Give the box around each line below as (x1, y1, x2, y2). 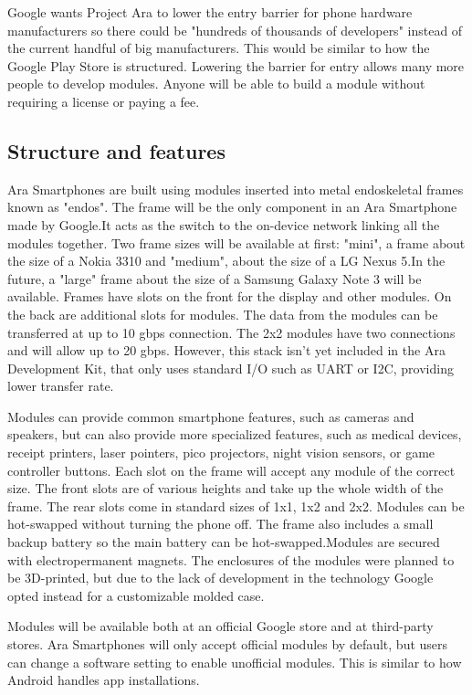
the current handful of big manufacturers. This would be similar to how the (7, 38, 430, 58)
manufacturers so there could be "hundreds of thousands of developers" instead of (7, 20, 463, 39)
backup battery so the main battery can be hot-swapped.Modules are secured (7, 532, 440, 552)
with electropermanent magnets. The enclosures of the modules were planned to (7, 550, 455, 569)
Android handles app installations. (7, 670, 200, 690)
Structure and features (7, 136, 226, 164)
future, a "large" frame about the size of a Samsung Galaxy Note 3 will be (7, 269, 422, 288)
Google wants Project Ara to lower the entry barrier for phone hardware (7, 3, 413, 21)
